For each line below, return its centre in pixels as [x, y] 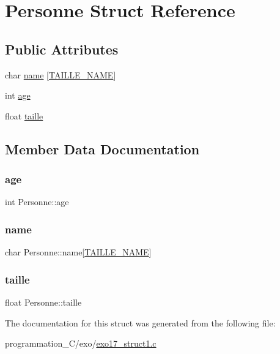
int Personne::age [37, 202]
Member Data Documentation [102, 149]
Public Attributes [62, 49]
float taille [24, 115]
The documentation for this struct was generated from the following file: [140, 322]
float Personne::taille [43, 302]
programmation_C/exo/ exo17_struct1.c [81, 343]
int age [18, 95]
